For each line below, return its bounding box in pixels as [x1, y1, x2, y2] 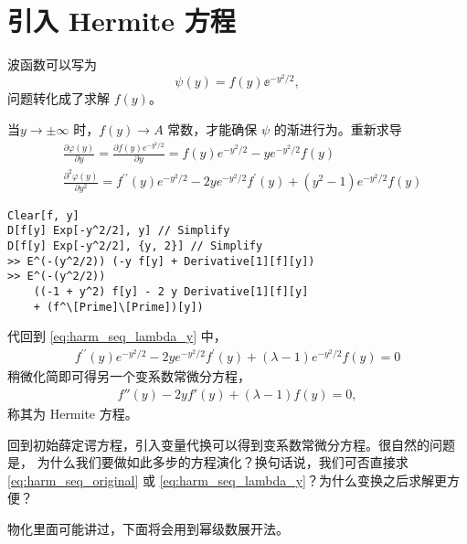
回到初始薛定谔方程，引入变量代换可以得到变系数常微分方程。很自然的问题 [7, 434, 455, 453]
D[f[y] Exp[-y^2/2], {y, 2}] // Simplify [7, 239, 263, 252]
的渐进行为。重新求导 [273, 119, 402, 138]
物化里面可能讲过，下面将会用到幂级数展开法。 [7, 518, 289, 538]
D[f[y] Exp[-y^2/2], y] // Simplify [7, 224, 230, 238]
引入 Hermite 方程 [7, 2, 236, 39]
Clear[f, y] [7, 208, 80, 222]
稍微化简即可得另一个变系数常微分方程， [7, 367, 250, 386]
